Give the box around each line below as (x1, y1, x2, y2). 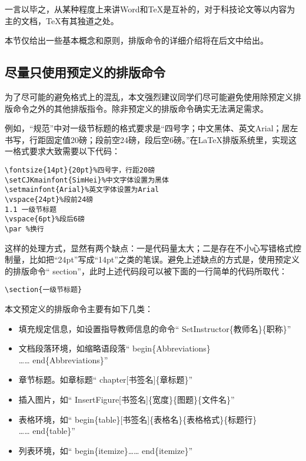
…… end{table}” (18, 424, 75, 437)
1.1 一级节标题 (5, 205, 57, 214)
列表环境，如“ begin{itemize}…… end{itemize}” (18, 444, 193, 456)
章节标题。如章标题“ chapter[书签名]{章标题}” (18, 373, 192, 386)
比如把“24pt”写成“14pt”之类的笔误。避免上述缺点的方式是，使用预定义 (29, 253, 300, 266)
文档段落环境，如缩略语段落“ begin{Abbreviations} (18, 342, 211, 354)
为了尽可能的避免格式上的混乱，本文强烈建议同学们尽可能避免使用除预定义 (5, 90, 293, 102)
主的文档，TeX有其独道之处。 (5, 14, 119, 26)
